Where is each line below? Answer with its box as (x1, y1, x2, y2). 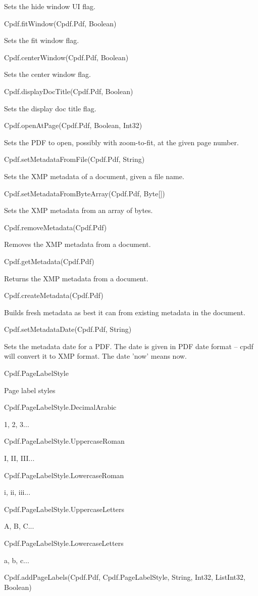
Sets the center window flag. (4, 69, 91, 79)
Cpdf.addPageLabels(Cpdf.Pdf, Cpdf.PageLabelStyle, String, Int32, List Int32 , (4, 572, 245, 582)
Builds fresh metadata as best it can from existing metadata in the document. (4, 307, 245, 317)
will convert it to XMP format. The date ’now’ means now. (4, 351, 187, 361)
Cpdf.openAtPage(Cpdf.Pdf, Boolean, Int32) (4, 120, 142, 131)
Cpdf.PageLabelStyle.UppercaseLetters (4, 503, 125, 514)
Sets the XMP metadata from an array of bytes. (4, 205, 153, 216)
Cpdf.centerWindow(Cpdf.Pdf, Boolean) (4, 52, 129, 62)
